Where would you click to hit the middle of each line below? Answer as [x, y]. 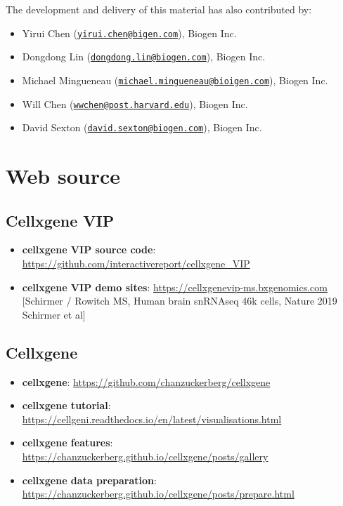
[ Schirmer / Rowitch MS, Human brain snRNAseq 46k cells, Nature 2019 [180, 301]
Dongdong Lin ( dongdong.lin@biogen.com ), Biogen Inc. [144, 56]
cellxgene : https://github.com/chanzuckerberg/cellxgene [146, 381]
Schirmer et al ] [54, 314]
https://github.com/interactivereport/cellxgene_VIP [136, 264]
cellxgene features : [67, 442]
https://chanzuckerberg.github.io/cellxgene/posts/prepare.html [158, 494]
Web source [63, 176]
